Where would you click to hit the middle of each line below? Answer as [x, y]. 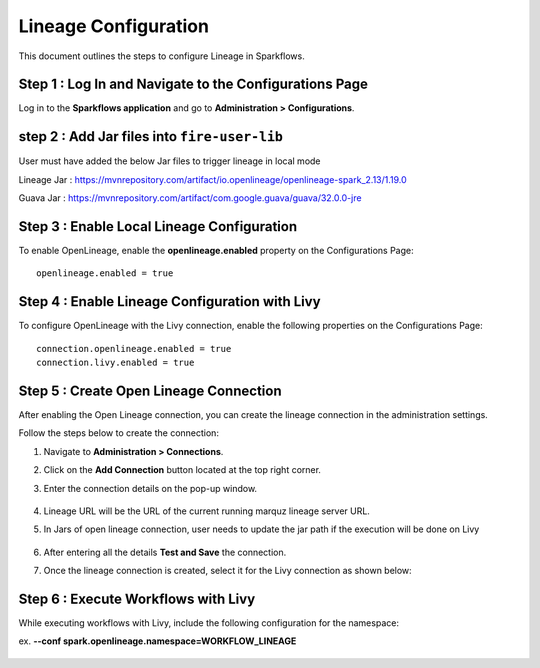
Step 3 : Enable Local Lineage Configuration [158, 226]
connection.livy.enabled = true [115, 363]
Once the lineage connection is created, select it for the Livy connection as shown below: [227, 571]
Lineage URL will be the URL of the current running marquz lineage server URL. [206, 511]
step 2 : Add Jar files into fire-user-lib [151, 136]
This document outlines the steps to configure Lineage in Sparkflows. [161, 56]
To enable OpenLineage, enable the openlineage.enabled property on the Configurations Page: [216, 251]
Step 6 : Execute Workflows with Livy [137, 598]
